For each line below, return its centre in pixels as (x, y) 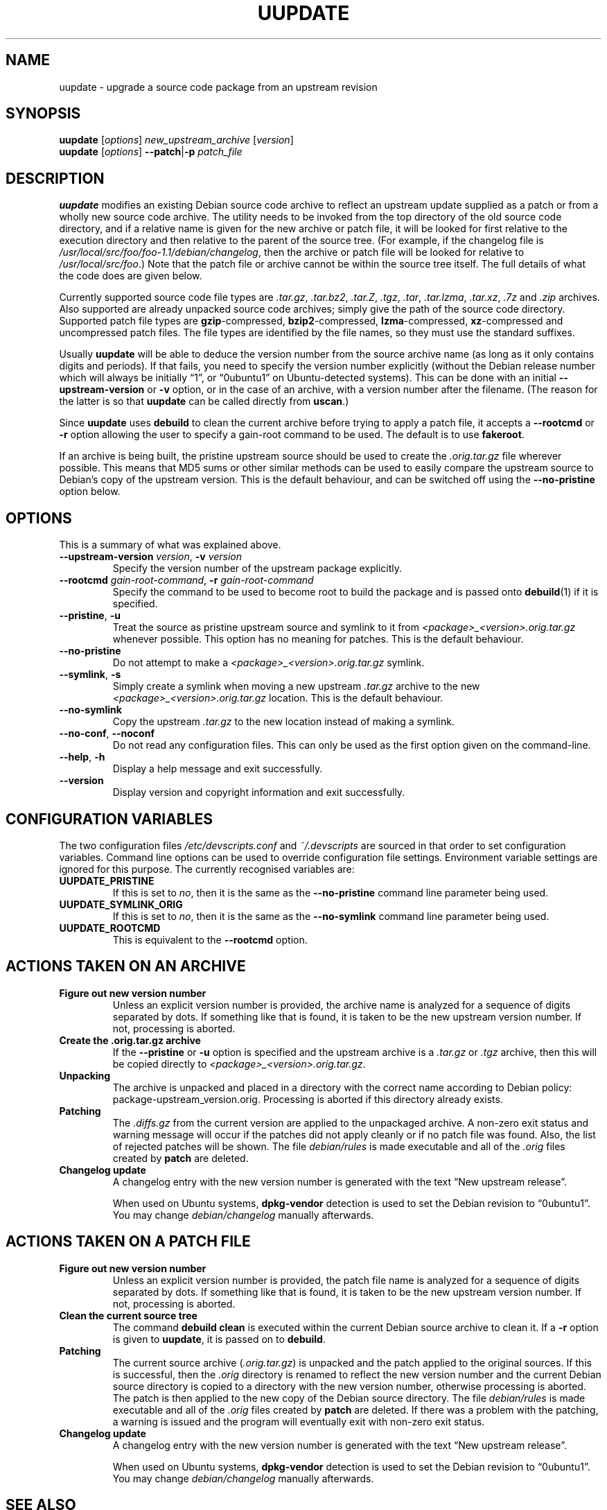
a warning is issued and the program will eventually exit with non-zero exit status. (299, 1421)
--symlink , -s (90, 675)
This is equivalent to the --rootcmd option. (210, 939)
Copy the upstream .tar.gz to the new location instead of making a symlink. (283, 722)
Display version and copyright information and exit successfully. (259, 792)
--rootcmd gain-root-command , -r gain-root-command (186, 580)
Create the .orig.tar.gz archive (130, 1040)
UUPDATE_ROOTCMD (110, 928)
